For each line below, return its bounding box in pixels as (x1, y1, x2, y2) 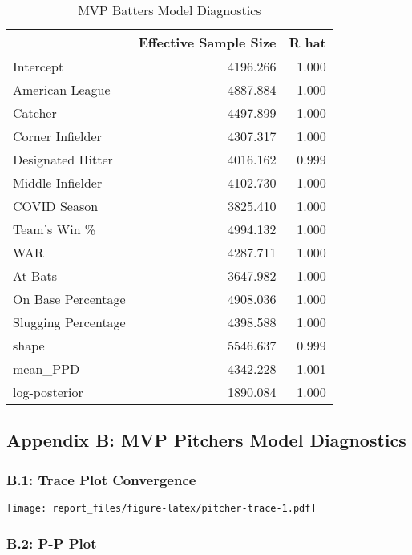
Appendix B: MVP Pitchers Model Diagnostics (6, 427, 406, 452)
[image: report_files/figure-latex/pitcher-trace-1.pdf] (6, 503, 317, 514)
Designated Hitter (13, 150, 113, 168)
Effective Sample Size (138, 33, 277, 51)
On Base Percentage (13, 290, 126, 308)
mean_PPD (13, 359, 80, 378)
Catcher (13, 103, 57, 122)
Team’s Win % (13, 220, 96, 238)
